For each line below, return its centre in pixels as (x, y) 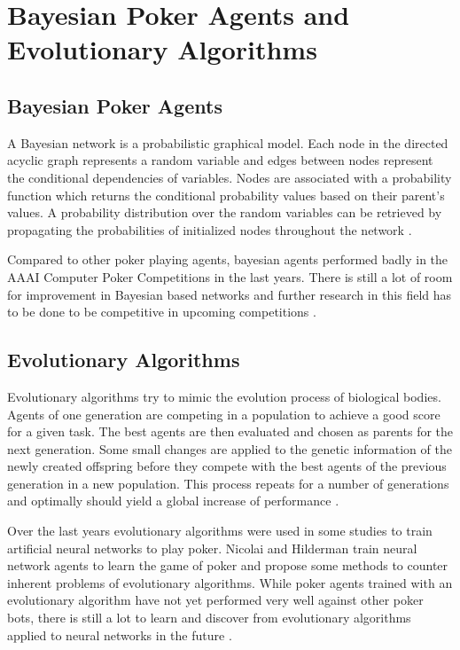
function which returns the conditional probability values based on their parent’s (226, 195)
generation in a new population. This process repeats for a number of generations (228, 483)
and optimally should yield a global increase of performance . (173, 501)
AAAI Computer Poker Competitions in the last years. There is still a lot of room (230, 276)
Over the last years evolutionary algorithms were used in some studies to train (220, 531)
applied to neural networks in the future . (120, 634)
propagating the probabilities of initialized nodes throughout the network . (210, 229)
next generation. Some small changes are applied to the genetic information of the (230, 448)
